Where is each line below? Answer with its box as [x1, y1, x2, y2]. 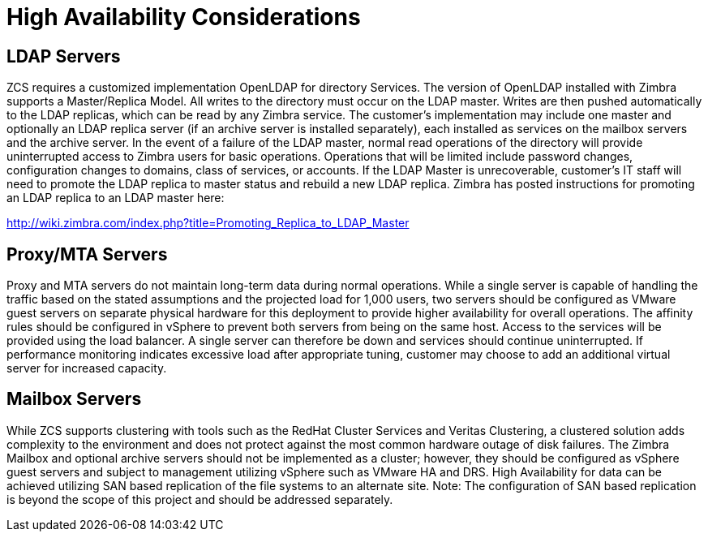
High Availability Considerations [6, 3, 361, 31]
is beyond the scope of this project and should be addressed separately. [6, 492, 393, 506]
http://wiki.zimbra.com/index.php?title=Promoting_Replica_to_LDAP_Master [6, 216, 410, 230]
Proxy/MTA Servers [6, 243, 168, 265]
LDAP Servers [6, 45, 121, 67]
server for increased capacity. [6, 361, 167, 376]
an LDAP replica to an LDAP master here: [6, 191, 225, 205]
